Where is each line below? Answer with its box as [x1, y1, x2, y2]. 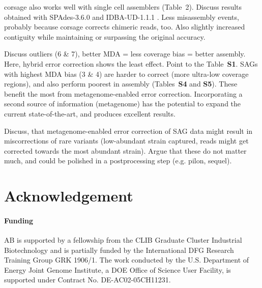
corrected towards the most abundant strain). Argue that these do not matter [4, 145, 247, 156]
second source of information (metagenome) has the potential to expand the [4, 98, 241, 109]
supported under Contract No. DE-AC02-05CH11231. [4, 274, 171, 285]
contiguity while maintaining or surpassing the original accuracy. [4, 31, 206, 42]
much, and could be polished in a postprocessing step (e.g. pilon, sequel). [4, 155, 232, 166]
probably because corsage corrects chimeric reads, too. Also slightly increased [4, 21, 245, 32]
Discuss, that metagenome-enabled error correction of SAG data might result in [4, 125, 253, 136]
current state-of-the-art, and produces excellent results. [4, 108, 176, 119]
